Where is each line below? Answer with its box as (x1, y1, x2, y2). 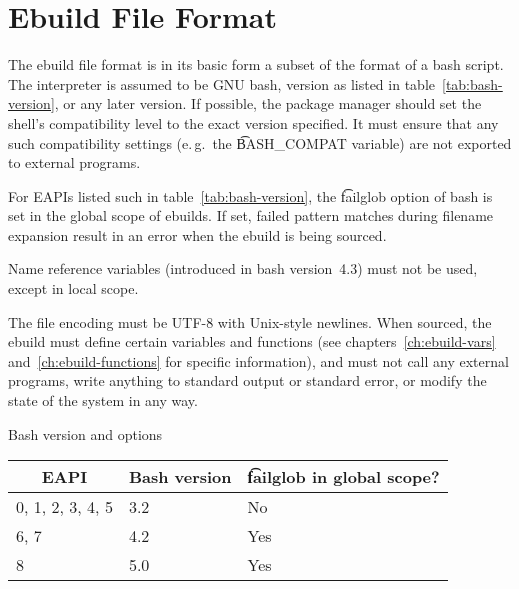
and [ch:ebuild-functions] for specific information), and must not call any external (8, 350, 509, 371)
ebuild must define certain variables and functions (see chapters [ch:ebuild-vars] (8, 331, 496, 352)
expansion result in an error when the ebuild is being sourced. (8, 224, 387, 245)
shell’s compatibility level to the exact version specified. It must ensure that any (8, 112, 499, 133)
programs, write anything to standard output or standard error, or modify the (8, 370, 487, 391)
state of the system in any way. (8, 390, 198, 411)
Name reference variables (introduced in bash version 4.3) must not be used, (8, 258, 478, 279)
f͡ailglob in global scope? (247, 465, 440, 489)
